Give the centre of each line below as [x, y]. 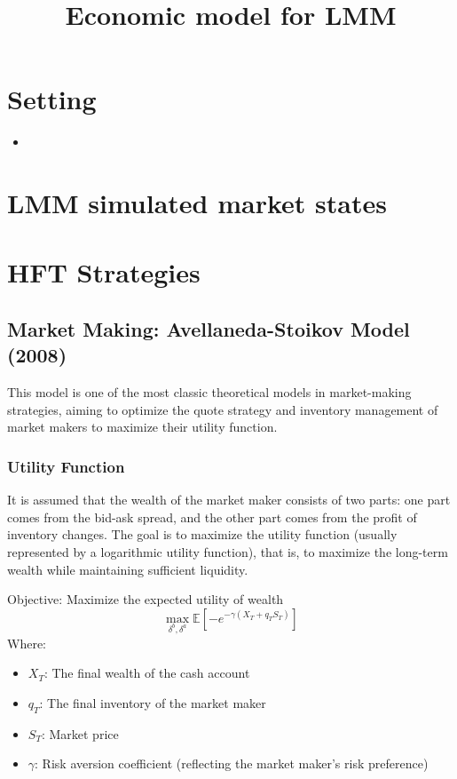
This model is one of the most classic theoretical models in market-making [209, 392]
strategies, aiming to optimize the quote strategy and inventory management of [223, 409]
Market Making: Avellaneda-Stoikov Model [209, 329]
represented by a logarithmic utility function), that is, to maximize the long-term [228, 552]
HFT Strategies [104, 272]
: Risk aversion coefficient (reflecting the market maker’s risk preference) [232, 763]
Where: [27, 643]
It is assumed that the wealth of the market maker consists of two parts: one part [229, 500]
